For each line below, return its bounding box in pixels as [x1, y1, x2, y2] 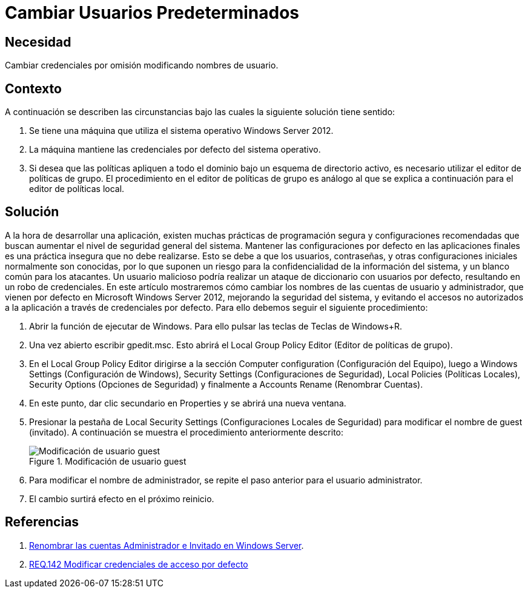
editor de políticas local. [29, 184, 125, 194]
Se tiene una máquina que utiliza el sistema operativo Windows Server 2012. [29, 125, 334, 136]
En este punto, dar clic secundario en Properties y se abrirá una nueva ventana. [29, 397, 346, 408]
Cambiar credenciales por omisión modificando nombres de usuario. [5, 60, 279, 71]
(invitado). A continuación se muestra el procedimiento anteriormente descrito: [29, 426, 344, 437]
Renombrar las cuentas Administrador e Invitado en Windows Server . [29, 540, 304, 551]
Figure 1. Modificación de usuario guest [29, 456, 186, 466]
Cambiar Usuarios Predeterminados [5, 2, 299, 23]
